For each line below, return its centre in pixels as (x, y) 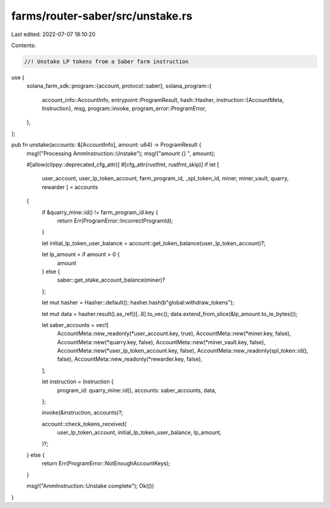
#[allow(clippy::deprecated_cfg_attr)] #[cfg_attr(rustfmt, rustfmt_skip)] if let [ (123, 164)
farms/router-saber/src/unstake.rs (102, 16)
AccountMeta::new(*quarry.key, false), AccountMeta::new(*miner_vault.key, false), (161, 342)
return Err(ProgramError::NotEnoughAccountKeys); (106, 463)
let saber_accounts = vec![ (75, 325)
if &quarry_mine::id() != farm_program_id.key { (100, 212)
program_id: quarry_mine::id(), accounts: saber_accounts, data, (137, 390)
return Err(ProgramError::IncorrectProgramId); (115, 221)
